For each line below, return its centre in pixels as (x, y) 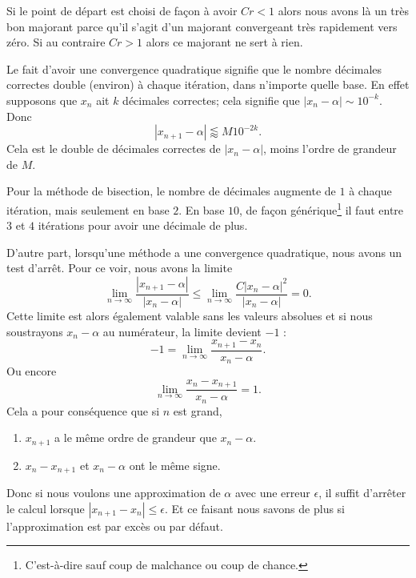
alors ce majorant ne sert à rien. (224, 42)
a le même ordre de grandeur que (136, 438)
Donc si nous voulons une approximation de (114, 493)
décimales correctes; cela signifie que (211, 100)
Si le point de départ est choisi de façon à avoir (122, 10)
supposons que (42, 100)
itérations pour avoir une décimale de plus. (143, 225)
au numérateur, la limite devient (182, 331)
